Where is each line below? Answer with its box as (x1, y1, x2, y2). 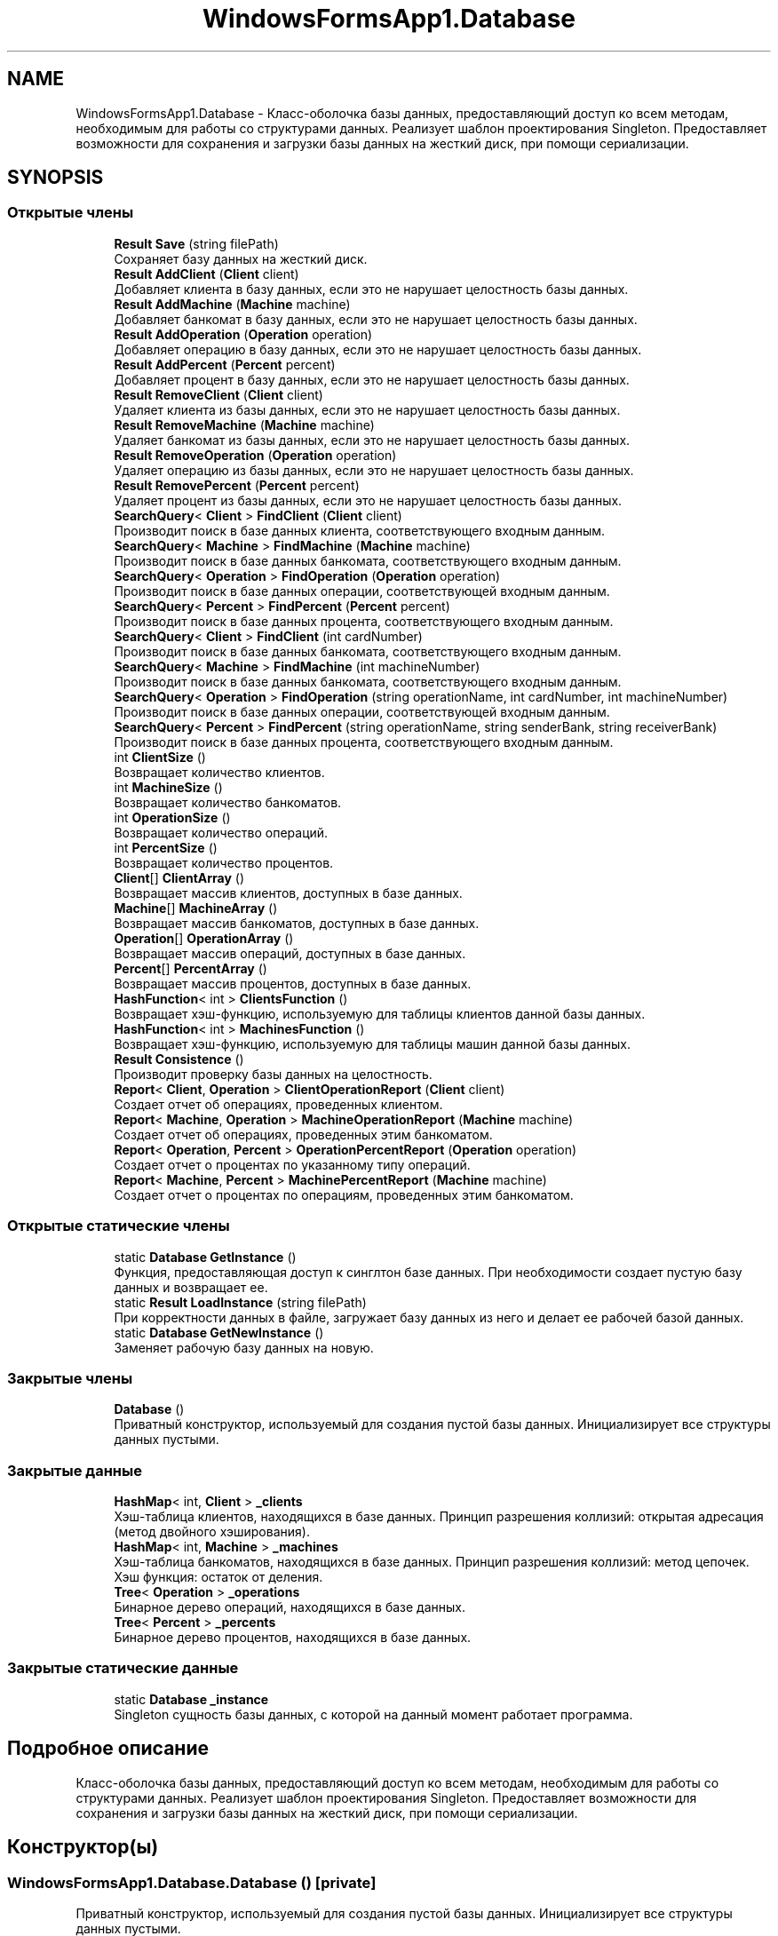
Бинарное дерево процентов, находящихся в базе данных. (114, 1630, 472, 1646)
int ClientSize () (114, 749, 206, 765)
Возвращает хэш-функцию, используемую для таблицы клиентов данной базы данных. (114, 1005, 646, 1021)
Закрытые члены (7, 1369, 133, 1387)
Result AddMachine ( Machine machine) (114, 296, 351, 312)
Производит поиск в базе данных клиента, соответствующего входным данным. (114, 522, 606, 538)
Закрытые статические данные (7, 1659, 239, 1678)
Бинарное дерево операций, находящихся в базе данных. (114, 1599, 466, 1615)
